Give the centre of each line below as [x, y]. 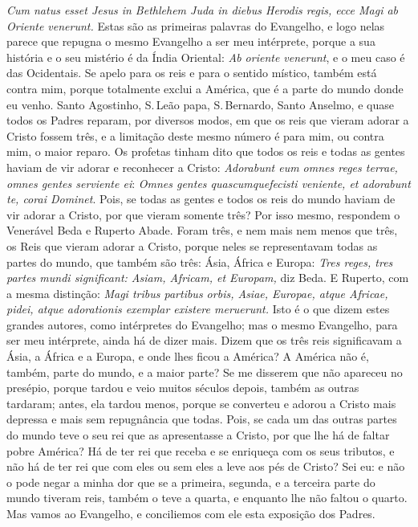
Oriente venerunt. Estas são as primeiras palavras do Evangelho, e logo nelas [196, 25]
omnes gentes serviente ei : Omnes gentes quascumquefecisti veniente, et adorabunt [209, 183]
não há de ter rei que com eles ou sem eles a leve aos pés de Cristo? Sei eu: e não [206, 466]
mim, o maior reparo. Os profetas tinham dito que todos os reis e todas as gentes [206, 151]
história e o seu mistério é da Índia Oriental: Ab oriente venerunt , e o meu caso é [206, 57]
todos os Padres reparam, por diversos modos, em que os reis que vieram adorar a [208, 120]
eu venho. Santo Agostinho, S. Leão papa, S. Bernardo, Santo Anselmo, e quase [200, 104]
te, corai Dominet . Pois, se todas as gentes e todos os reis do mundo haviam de [201, 199]
